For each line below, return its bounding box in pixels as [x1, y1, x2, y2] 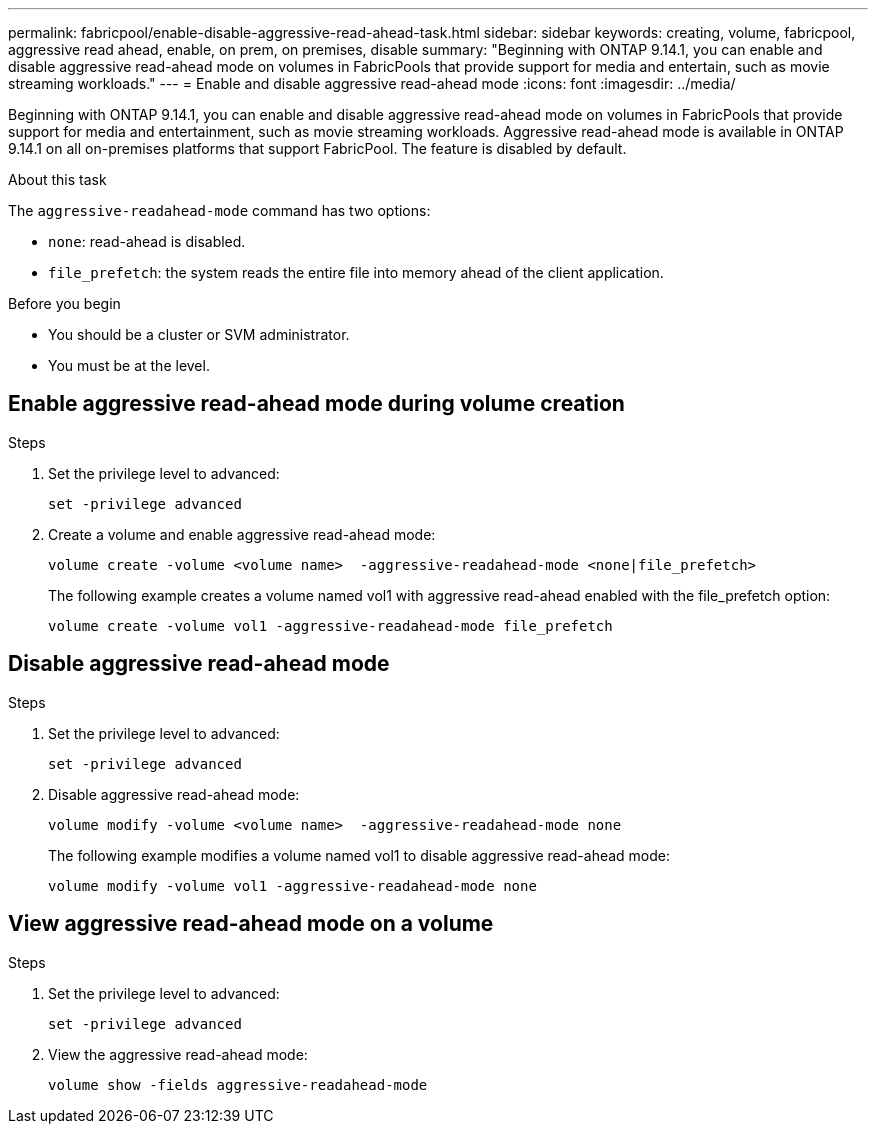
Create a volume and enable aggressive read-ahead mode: [48, 525, 436, 543]
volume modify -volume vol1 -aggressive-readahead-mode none [48, 877, 537, 894]
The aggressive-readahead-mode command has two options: [8, 202, 431, 219]
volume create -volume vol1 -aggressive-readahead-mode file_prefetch [48, 617, 613, 634]
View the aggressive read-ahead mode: [48, 1045, 308, 1063]
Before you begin [8, 295, 121, 312]
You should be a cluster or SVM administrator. [48, 326, 350, 343]
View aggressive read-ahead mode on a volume [8, 911, 494, 937]
